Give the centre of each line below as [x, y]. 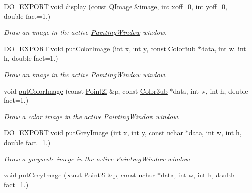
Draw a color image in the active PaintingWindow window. [92, 116]
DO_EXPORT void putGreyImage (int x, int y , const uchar [94, 133]
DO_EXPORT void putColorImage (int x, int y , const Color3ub [100, 48]
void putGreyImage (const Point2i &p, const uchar [80, 175]
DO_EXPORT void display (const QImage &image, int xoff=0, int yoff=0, [116, 6]
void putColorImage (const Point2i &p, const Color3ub [86, 90]
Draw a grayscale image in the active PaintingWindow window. [98, 158]
